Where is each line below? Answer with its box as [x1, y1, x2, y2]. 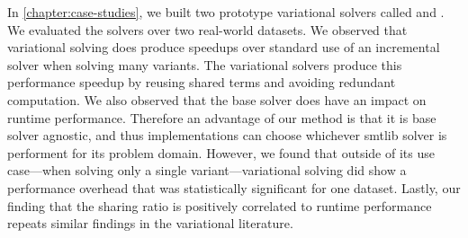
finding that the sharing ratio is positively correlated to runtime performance [7, 196, 432, 215]
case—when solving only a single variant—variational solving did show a [7, 161, 407, 180]
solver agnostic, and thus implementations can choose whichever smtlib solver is [7, 126, 447, 145]
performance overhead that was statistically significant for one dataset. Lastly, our [7, 178, 461, 197]
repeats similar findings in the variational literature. [7, 214, 293, 233]
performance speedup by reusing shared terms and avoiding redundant [7, 73, 396, 92]
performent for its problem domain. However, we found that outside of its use [7, 143, 435, 162]
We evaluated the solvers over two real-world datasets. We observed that [7, 20, 408, 39]
